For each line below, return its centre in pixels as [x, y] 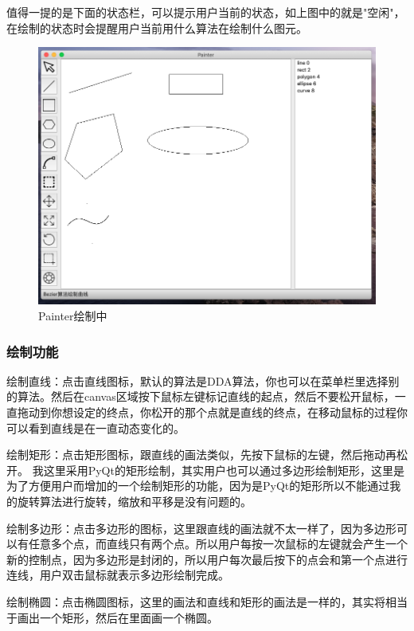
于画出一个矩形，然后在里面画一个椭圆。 [112, 617]
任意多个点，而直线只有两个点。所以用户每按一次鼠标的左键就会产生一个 [218, 544]
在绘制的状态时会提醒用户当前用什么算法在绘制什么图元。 [157, 27]
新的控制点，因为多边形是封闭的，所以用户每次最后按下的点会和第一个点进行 [207, 559]
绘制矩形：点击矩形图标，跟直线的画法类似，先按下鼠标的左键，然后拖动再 [201, 455]
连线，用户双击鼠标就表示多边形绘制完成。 [118, 575]
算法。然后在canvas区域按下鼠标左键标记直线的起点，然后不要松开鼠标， [206, 396]
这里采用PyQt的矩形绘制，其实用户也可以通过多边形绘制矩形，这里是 [224, 470]
